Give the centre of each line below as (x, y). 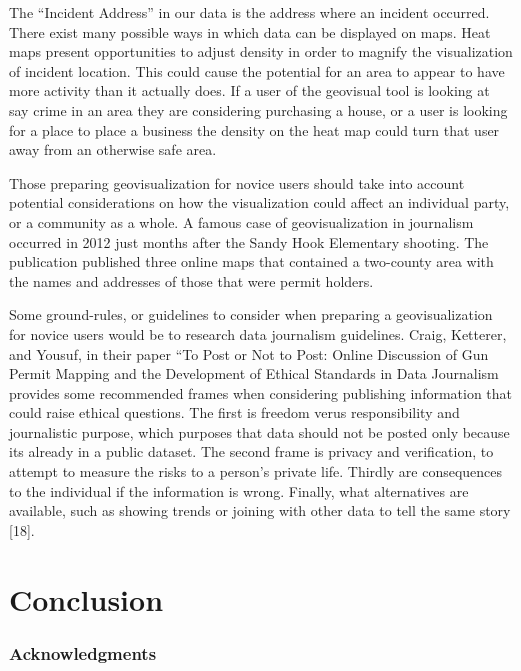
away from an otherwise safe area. (113, 149)
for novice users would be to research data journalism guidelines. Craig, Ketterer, (258, 333)
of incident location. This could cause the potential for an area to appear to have (257, 70)
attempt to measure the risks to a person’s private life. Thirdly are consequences (256, 471)
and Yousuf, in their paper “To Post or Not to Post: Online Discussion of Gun (249, 353)
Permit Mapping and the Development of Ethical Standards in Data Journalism (254, 373)
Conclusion (86, 598)
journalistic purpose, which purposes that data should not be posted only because (259, 431)
